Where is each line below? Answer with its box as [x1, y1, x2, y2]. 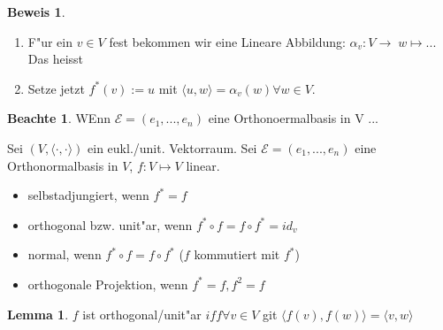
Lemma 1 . [7, 304, 69, 323]
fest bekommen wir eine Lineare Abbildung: [109, 32, 346, 50]
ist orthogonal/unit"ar [82, 304, 202, 323]
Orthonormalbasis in [7, 156, 118, 174]
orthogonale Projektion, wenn [27, 274, 188, 293]
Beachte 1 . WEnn [7, 109, 111, 127]
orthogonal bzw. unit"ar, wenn [27, 215, 193, 234]
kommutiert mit [194, 245, 280, 264]
